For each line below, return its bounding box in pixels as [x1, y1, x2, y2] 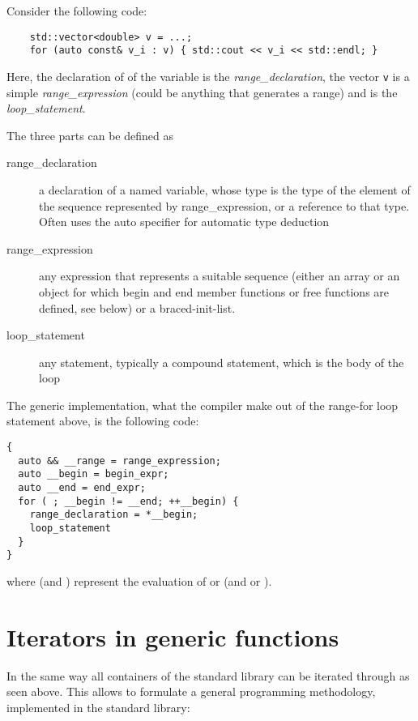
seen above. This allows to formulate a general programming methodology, [6, 683, 376, 700]
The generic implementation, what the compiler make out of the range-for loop [6, 396, 399, 413]
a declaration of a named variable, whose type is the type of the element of [39, 181, 411, 198]
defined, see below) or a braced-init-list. [39, 299, 236, 316]
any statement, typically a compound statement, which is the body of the [39, 353, 404, 370]
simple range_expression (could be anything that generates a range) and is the [6, 83, 398, 100]
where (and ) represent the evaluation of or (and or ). [6, 572, 272, 589]
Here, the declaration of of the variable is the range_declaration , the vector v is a [6, 67, 410, 84]
